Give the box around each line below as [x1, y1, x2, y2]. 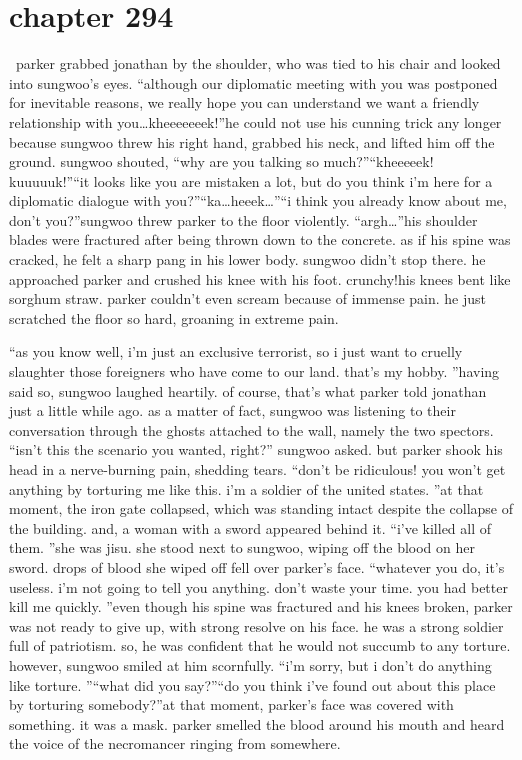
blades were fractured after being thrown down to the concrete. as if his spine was [9, 229, 511, 250]
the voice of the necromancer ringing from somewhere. [9, 733, 341, 754]
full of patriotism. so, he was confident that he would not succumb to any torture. [9, 635, 511, 656]
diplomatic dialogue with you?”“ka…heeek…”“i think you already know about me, [9, 190, 507, 211]
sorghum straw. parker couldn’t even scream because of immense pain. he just [9, 288, 487, 309]
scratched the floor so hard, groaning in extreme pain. [9, 307, 339, 328]
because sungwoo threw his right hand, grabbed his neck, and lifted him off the [9, 131, 495, 152]
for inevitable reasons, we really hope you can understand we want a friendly [9, 92, 480, 113]
